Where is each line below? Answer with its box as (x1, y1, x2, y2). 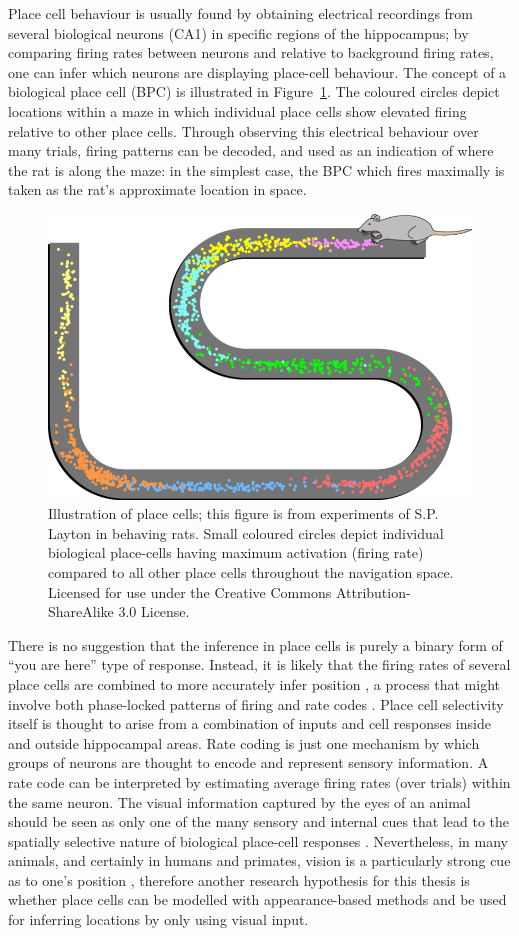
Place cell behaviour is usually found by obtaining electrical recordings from (8, 3, 473, 23)
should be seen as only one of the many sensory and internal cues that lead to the (8, 811, 510, 832)
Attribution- (335, 581, 411, 602)
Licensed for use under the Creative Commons (48, 581, 332, 602)
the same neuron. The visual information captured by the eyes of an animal (8, 791, 471, 812)
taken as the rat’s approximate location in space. (8, 179, 307, 200)
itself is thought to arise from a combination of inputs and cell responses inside (8, 713, 491, 734)
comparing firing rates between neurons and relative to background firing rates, (8, 42, 494, 63)
